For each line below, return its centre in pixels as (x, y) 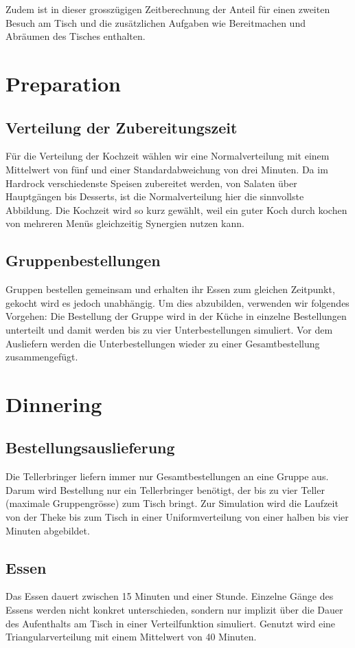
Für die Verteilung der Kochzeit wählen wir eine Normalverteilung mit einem (168, 156)
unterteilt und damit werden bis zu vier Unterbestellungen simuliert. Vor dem (169, 329)
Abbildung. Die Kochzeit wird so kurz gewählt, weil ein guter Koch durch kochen (176, 209)
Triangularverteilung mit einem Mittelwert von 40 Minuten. (131, 637)
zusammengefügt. (42, 357)
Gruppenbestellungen (83, 260)
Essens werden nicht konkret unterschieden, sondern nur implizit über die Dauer (174, 610)
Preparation (63, 83)
